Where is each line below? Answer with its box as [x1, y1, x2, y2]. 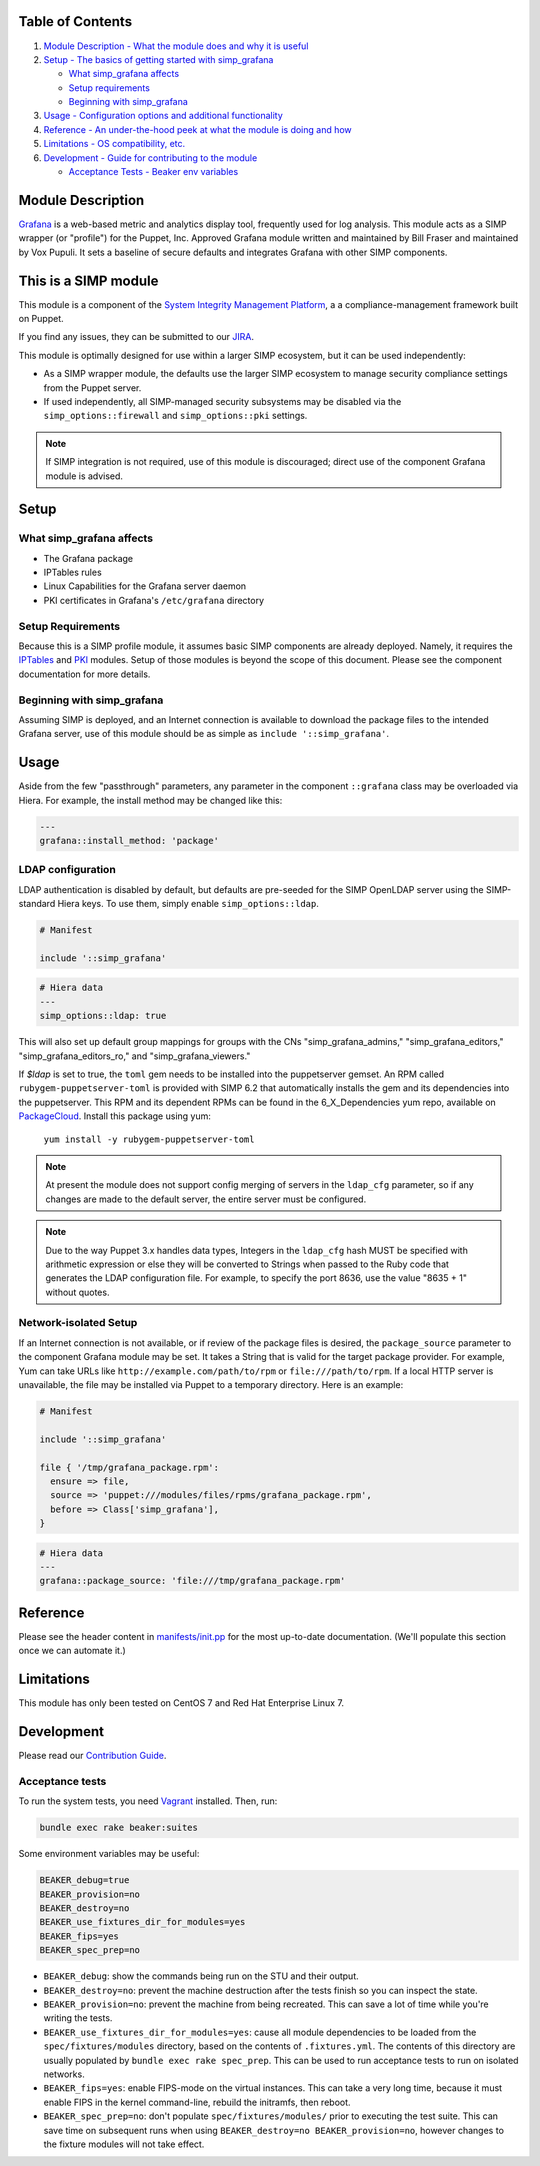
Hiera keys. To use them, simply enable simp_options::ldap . [57, 898, 319, 910]
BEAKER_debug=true [39, 1875, 130, 1886]
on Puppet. [18, 313, 64, 325]
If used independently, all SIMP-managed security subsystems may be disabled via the [43, 395, 402, 407]
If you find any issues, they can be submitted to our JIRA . [18, 331, 255, 343]
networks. [43, 2068, 85, 2080]
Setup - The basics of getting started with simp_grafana [43, 53, 274, 65]
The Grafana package [43, 552, 134, 564]
